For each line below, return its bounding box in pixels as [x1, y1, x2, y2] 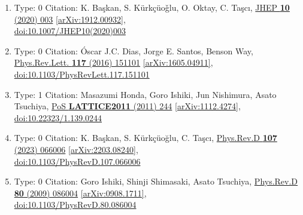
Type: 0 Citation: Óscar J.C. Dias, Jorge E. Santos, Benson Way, [14, 44, 253, 57]
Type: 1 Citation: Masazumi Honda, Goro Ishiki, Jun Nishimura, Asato [14, 88, 277, 100]
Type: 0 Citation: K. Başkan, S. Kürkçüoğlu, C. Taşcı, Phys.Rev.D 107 [14, 131, 277, 144]
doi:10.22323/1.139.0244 [14, 111, 102, 124]
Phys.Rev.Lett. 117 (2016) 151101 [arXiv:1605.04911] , [14, 56, 213, 69]
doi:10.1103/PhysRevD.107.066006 [14, 155, 141, 167]
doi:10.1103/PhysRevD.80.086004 [14, 198, 137, 211]
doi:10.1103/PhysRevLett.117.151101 [14, 67, 150, 80]
